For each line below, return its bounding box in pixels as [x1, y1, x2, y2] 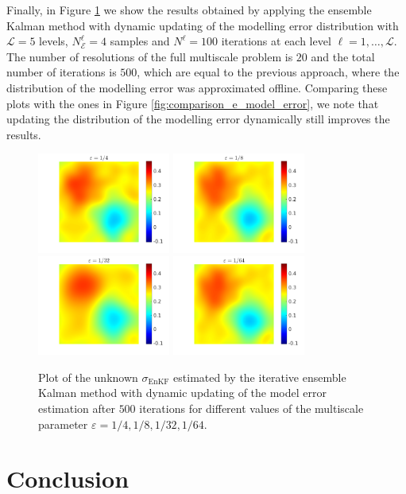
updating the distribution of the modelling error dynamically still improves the [6, 111, 390, 127]
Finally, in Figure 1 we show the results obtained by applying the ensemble [6, 2, 372, 18]
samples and [110, 33, 170, 49]
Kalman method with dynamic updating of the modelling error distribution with [6, 17, 399, 33]
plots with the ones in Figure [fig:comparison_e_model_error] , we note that [6, 95, 379, 111]
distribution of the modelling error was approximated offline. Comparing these [6, 79, 388, 95]
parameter [38, 415, 88, 432]
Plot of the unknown [38, 368, 138, 385]
